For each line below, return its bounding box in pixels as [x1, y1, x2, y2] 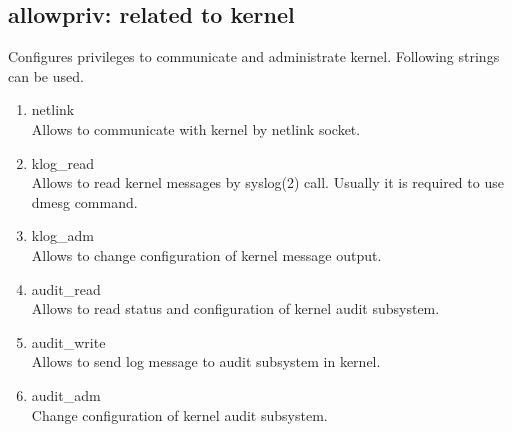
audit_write [31, 331, 106, 352]
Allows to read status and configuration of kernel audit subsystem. [31, 298, 440, 319]
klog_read [31, 152, 95, 173]
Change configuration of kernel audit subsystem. [31, 404, 328, 425]
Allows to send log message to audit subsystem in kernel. [31, 351, 381, 372]
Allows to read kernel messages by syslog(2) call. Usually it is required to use [31, 172, 504, 193]
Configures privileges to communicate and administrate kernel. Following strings [8, 46, 500, 67]
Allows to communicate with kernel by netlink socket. [31, 118, 361, 139]
